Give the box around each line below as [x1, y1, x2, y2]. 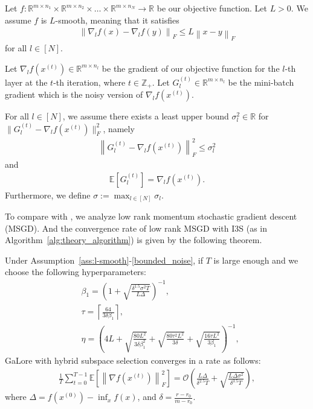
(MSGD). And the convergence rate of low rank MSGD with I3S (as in [5, 221, 268, 234]
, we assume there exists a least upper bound [62, 110, 229, 122]
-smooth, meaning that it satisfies [55, 13, 179, 26]
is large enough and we [213, 253, 298, 266]
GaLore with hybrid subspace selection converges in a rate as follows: [5, 354, 261, 366]
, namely [103, 122, 135, 135]
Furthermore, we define [5, 188, 91, 201]
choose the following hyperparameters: [5, 265, 146, 278]
